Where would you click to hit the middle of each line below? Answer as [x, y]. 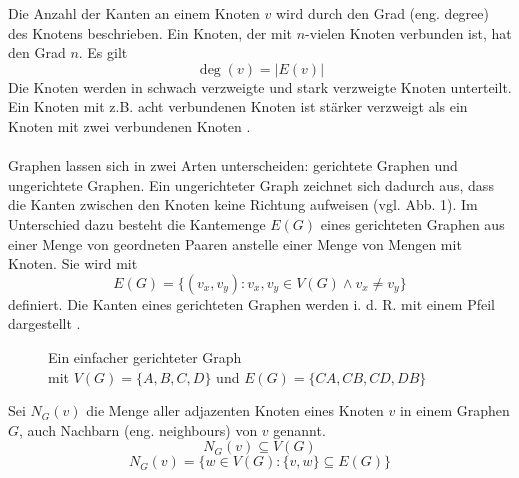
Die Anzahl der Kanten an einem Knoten [134, 13]
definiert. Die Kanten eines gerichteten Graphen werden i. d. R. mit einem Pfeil [252, 303]
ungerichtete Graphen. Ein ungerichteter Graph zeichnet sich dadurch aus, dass [251, 184]
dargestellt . [44, 323]
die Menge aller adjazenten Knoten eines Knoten [235, 410]
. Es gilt [103, 52]
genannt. [299, 429]
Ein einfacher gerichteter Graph [145, 356]
